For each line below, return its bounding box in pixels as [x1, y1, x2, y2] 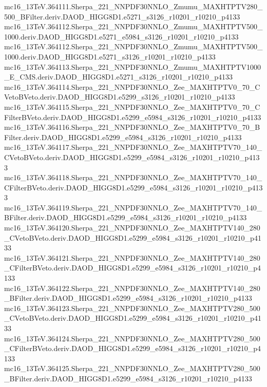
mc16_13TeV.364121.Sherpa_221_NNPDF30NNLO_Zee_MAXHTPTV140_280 [4, 252, 260, 263]
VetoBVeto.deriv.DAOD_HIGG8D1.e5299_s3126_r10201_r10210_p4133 [4, 91, 235, 102]
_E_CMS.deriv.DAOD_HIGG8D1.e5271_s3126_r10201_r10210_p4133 [4, 71, 233, 82]
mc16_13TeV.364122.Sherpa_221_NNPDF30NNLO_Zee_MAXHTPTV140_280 [4, 282, 260, 293]
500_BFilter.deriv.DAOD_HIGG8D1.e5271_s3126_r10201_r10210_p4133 [4, 11, 240, 22]
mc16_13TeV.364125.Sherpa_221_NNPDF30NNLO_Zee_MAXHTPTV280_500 [4, 363, 260, 374]
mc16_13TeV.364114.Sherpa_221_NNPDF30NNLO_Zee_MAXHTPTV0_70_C [4, 81, 260, 92]
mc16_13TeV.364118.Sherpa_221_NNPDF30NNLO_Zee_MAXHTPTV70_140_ [4, 172, 262, 183]
